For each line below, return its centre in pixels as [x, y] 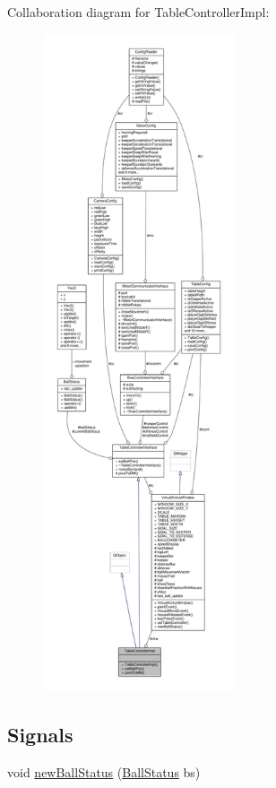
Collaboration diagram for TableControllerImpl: [138, 12]
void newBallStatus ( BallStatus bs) [104, 771]
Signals [40, 734]
